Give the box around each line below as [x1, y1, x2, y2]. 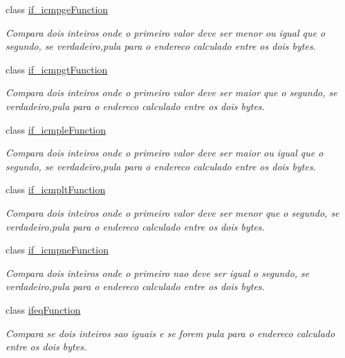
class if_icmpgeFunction [6, 2, 109, 16]
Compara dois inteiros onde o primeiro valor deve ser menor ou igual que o [6, 25, 326, 39]
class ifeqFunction [6, 302, 81, 316]
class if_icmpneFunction [6, 242, 109, 257]
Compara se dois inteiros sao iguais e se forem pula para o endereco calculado [6, 325, 335, 340]
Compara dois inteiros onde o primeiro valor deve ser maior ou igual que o [6, 145, 324, 160]
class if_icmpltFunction [6, 182, 106, 197]
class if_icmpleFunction [6, 122, 106, 136]
